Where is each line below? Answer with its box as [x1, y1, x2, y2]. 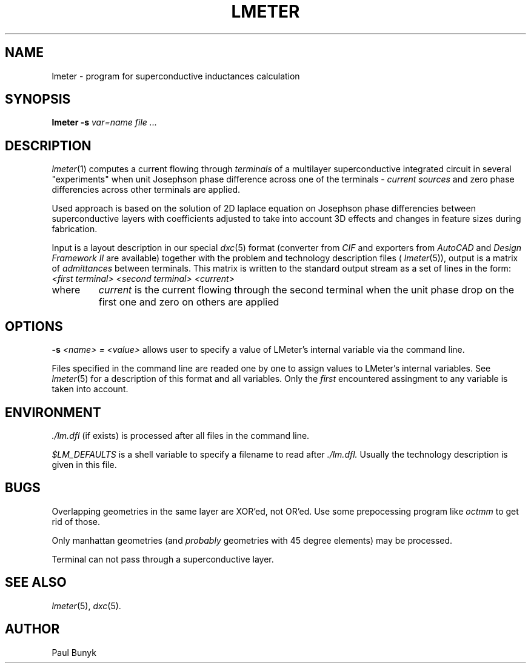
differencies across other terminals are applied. [52, 184, 241, 195]
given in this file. [52, 459, 117, 470]
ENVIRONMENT [5, 404, 101, 420]
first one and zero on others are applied [98, 296, 279, 309]
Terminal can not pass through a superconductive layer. [52, 553, 274, 564]
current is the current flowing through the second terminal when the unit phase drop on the [98, 284, 515, 296]
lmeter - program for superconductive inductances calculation [52, 70, 300, 81]
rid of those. [52, 516, 101, 527]
